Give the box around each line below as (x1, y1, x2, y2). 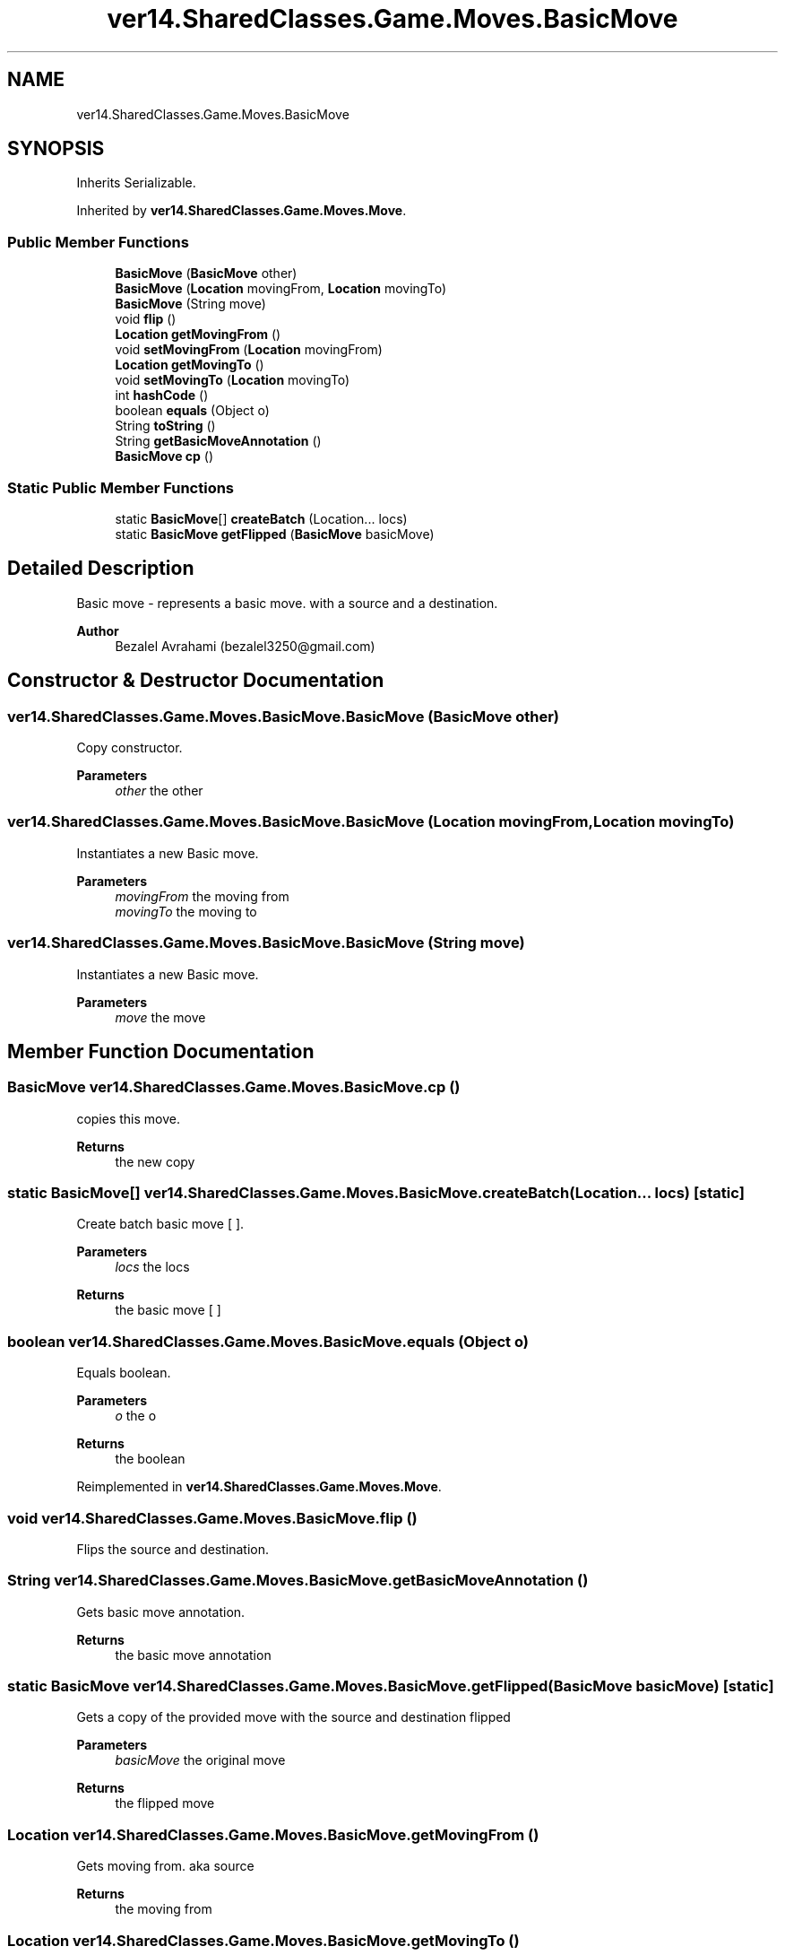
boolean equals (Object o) (115, 403, 270, 419)
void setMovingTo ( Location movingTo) (115, 372, 350, 388)
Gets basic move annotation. (76, 1603, 246, 1620)
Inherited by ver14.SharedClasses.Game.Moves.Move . (76, 203, 407, 219)
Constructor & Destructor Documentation (7, 669, 384, 692)
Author (76, 622, 119, 639)
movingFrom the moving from (115, 888, 289, 904)
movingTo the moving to (115, 903, 257, 919)
